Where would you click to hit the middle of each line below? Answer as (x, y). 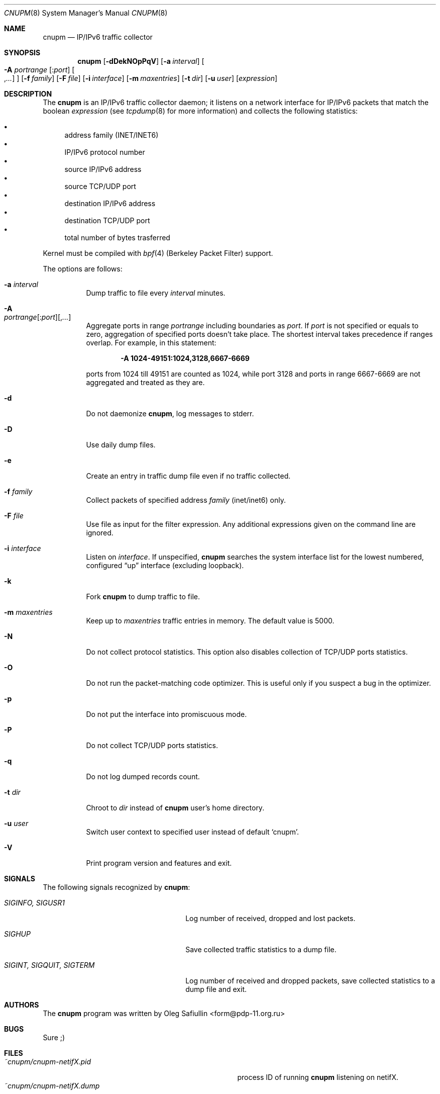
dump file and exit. (216, 989)
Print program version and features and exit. (159, 863)
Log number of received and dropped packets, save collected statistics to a (310, 981)
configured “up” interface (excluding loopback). (165, 565)
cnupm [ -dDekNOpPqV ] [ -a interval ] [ (141, 61)
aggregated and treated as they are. (145, 382)
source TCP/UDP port (100, 186)
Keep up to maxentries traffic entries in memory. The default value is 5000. (210, 621)
